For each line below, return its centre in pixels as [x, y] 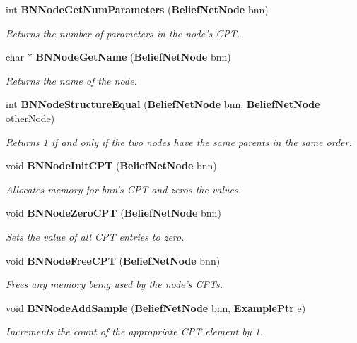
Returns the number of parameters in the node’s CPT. [123, 33]
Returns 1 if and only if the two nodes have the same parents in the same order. [179, 142]
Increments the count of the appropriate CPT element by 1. [134, 331]
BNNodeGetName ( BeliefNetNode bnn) [133, 57]
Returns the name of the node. [71, 80]
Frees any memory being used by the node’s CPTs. [115, 284]
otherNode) [30, 118]
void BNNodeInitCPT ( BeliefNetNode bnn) [111, 166]
